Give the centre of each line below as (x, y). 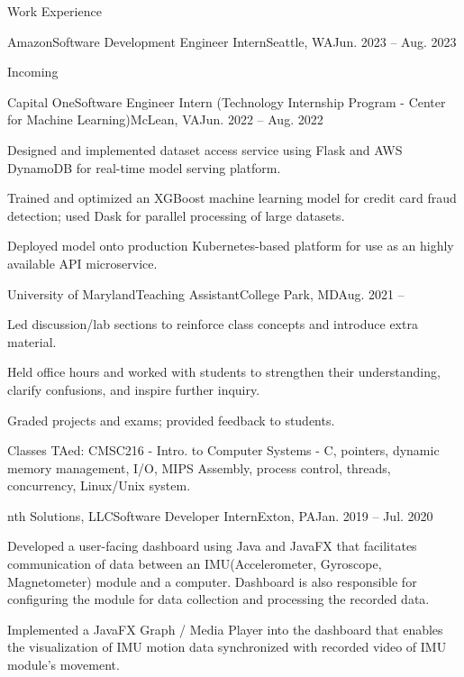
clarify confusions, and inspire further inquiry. (134, 389)
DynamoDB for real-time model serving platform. (144, 167)
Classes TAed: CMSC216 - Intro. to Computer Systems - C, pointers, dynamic (223, 450)
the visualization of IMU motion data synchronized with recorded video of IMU (227, 647)
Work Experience (55, 11)
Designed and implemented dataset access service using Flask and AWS (205, 149)
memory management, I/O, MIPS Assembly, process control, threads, (199, 467)
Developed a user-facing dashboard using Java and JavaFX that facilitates (212, 546)
